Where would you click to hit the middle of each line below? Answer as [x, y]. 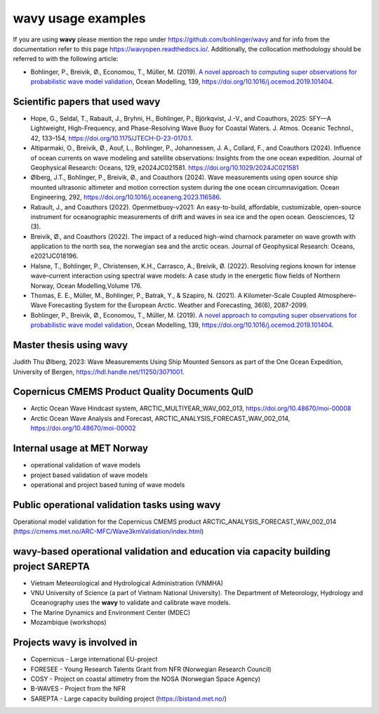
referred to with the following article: [66, 59]
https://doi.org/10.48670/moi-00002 [83, 428]
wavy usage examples [79, 18]
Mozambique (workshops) [68, 623]
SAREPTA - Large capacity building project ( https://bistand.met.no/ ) [129, 699]
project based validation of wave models [89, 475]
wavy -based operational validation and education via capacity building [172, 551]
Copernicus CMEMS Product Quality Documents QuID [133, 392]
